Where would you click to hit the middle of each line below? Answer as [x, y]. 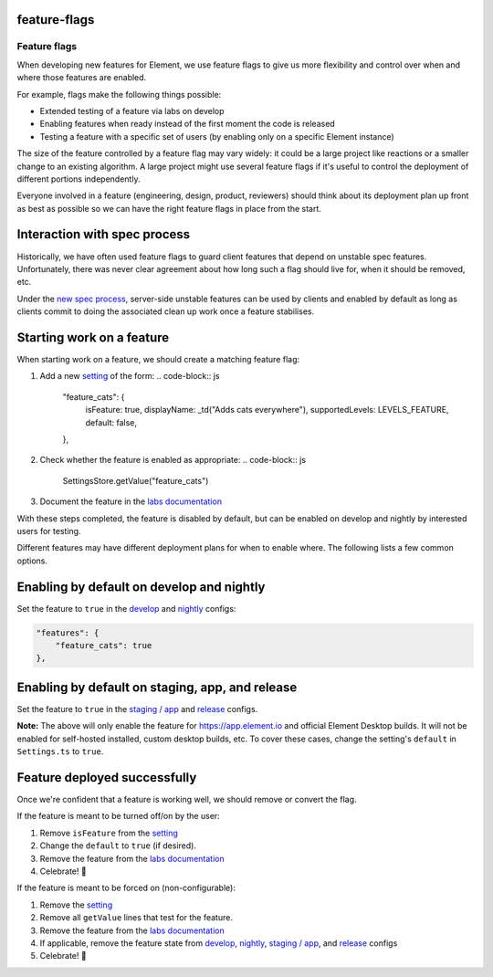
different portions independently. [79, 179]
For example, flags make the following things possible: [119, 94]
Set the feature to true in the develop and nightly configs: [126, 608]
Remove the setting [76, 905]
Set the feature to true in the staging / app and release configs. [137, 709]
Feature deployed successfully [107, 777]
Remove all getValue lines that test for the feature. [136, 918]
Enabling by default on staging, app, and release [157, 687]
